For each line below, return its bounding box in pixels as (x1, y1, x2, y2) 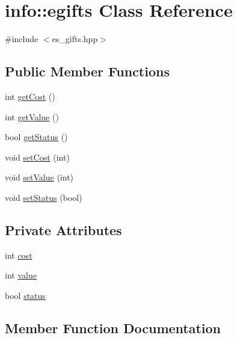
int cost (5, 248, 32, 261)
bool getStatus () (5, 131, 68, 143)
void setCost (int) (5, 150, 70, 163)
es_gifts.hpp (52, 32, 98, 45)
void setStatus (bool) (5, 191, 82, 203)
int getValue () (5, 110, 59, 123)
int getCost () (5, 90, 55, 102)
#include (5, 32, 38, 45)
